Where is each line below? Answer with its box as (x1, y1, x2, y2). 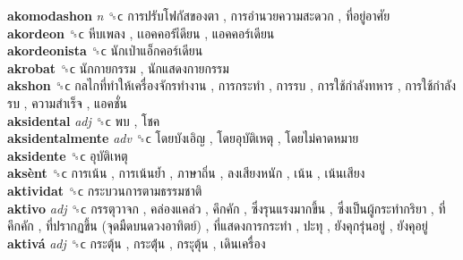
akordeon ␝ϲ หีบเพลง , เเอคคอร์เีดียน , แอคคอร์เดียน (7, 23, 275, 42)
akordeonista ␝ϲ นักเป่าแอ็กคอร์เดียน (7, 41, 203, 60)
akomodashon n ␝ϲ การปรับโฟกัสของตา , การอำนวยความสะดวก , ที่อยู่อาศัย (7, 6, 390, 24)
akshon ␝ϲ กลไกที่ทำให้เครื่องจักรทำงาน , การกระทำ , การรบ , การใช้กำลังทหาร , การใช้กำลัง (7, 76, 457, 95)
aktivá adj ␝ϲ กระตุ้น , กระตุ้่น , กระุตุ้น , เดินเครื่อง (7, 233, 266, 252)
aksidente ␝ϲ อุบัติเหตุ (7, 146, 128, 164)
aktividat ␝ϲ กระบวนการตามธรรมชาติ (7, 180, 202, 199)
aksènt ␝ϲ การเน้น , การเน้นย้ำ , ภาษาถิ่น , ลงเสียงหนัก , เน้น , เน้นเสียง (7, 164, 365, 182)
